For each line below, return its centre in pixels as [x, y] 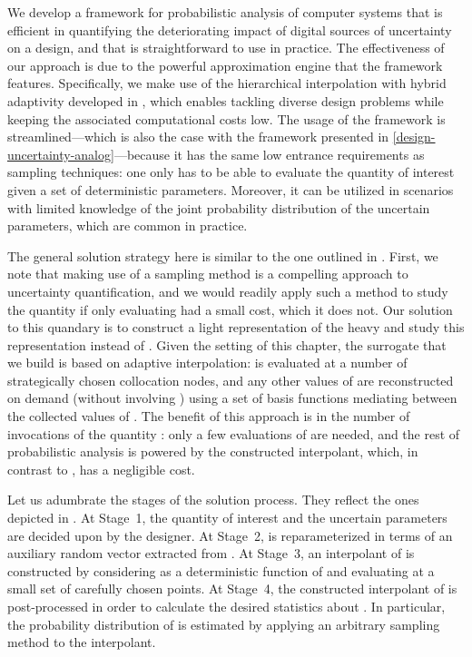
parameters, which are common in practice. [128, 226]
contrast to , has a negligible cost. [101, 469]
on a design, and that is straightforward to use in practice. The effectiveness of [226, 48]
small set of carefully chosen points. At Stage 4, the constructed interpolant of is [232, 588]
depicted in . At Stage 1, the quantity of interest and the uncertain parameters [227, 518]
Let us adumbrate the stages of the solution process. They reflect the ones [213, 500]
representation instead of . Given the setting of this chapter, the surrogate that [227, 344]
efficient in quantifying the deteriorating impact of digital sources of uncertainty [230, 29]
